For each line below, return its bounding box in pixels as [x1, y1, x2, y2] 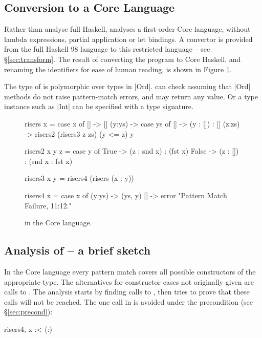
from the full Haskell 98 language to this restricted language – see [4, 44, 210, 54]
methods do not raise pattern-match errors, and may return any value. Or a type [4, 91, 258, 101]
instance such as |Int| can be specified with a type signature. [4, 101, 193, 112]
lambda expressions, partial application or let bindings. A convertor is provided [4, 33, 253, 44]
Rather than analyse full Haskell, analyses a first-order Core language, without [4, 24, 251, 34]
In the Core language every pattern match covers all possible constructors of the [4, 266, 256, 277]
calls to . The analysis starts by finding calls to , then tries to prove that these [4, 286, 250, 297]
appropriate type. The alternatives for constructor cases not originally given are [4, 276, 254, 287]
